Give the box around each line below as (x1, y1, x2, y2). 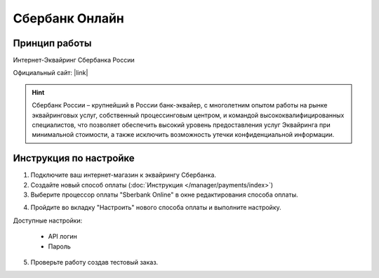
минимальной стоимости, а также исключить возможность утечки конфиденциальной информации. (32, 131, 335, 139)
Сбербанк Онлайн (13, 11, 124, 26)
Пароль (48, 242, 72, 251)
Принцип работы (13, 37, 92, 49)
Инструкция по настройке (13, 152, 135, 164)
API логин (48, 232, 77, 241)
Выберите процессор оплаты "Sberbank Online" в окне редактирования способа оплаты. (30, 190, 298, 199)
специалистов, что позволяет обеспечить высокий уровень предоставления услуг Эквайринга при (32, 121, 331, 129)
